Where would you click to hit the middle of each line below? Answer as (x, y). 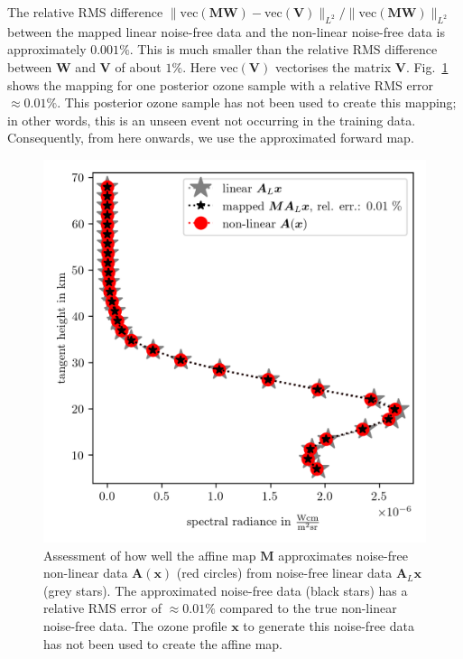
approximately (47, 49)
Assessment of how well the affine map (150, 555)
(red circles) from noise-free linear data (284, 573)
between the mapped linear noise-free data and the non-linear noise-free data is (226, 31)
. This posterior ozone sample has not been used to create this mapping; (257, 102)
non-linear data (86, 573)
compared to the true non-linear (308, 608)
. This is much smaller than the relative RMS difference (283, 49)
